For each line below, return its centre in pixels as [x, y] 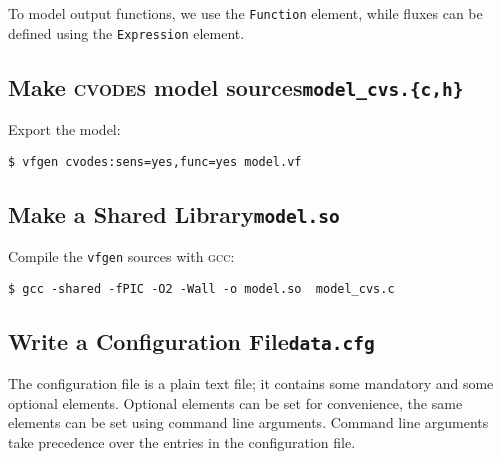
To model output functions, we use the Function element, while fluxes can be [245, 13]
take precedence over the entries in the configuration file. [182, 442]
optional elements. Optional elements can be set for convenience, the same [235, 402]
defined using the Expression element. [126, 32]
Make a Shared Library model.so [174, 213]
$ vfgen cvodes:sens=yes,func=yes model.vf [155, 161]
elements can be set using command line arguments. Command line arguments [248, 422]
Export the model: [64, 129]
